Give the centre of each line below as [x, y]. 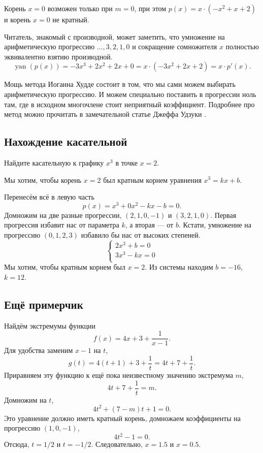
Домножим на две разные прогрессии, [63, 215]
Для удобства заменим [39, 350]
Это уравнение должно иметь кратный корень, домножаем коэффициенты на [123, 418]
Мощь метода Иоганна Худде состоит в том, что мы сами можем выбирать [120, 84]
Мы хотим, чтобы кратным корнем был [65, 267]
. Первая [223, 215]
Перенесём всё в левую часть [49, 197]
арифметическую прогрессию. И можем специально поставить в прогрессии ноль [130, 94]
